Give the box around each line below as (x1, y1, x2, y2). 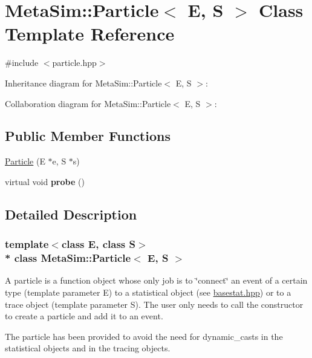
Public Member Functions (5, 126, 171, 145)
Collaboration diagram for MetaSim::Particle (5, 97, 171, 109)
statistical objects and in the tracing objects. (5, 342, 171, 354)
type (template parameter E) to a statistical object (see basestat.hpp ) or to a (5, 286, 291, 298)
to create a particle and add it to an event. (5, 310, 163, 322)
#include (5, 56, 39, 69)
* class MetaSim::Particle (5, 250, 131, 265)
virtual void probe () (5, 175, 85, 187)
